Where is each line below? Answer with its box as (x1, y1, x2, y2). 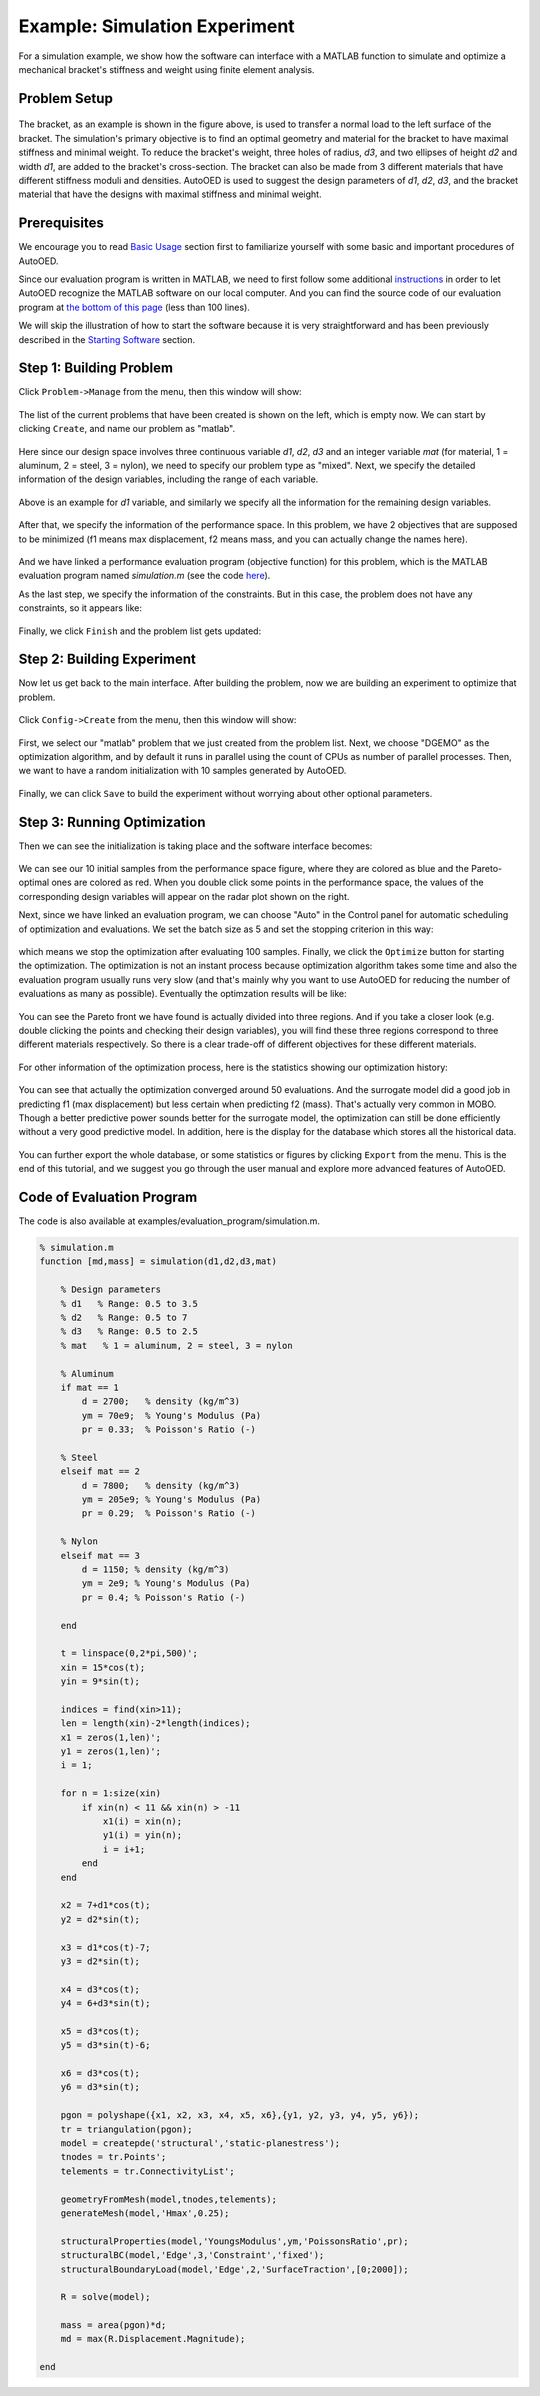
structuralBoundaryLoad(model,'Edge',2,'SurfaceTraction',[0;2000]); (60, 2263, 409, 2275)
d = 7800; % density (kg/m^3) (81, 1480, 240, 1491)
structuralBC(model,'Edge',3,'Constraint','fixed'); (60, 2250, 325, 2261)
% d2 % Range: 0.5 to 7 (60, 1311, 188, 1323)
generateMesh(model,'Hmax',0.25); (60, 2207, 230, 2219)
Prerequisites (18, 215, 104, 232)
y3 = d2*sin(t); (60, 1955, 140, 1967)
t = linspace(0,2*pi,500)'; (60, 1648, 199, 1659)
